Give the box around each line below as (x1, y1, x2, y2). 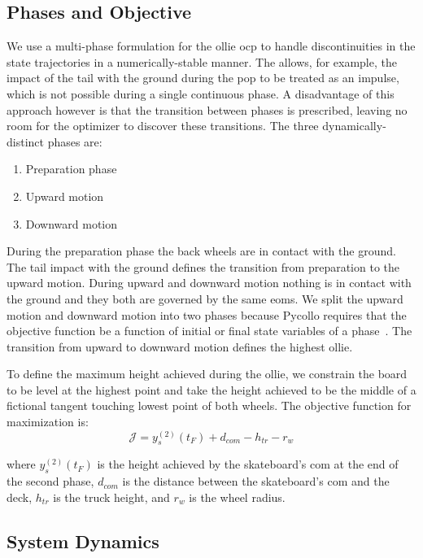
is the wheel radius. (189, 488, 286, 505)
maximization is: (7, 413, 89, 430)
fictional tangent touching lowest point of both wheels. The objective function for (7, 397, 412, 414)
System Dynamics (7, 528, 159, 553)
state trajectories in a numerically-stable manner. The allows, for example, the (7, 53, 397, 70)
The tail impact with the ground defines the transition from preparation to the (7, 258, 399, 275)
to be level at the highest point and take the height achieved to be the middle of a (7, 381, 416, 398)
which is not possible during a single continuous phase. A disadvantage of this (7, 85, 395, 102)
